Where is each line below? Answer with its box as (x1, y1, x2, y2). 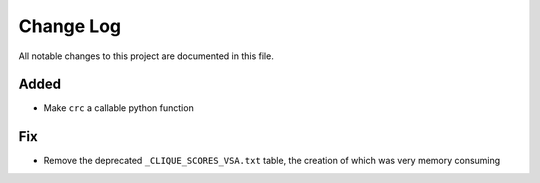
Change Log (18, 15, 122, 37)
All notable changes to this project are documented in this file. (18, 50, 274, 62)
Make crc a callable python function (43, 102, 194, 114)
